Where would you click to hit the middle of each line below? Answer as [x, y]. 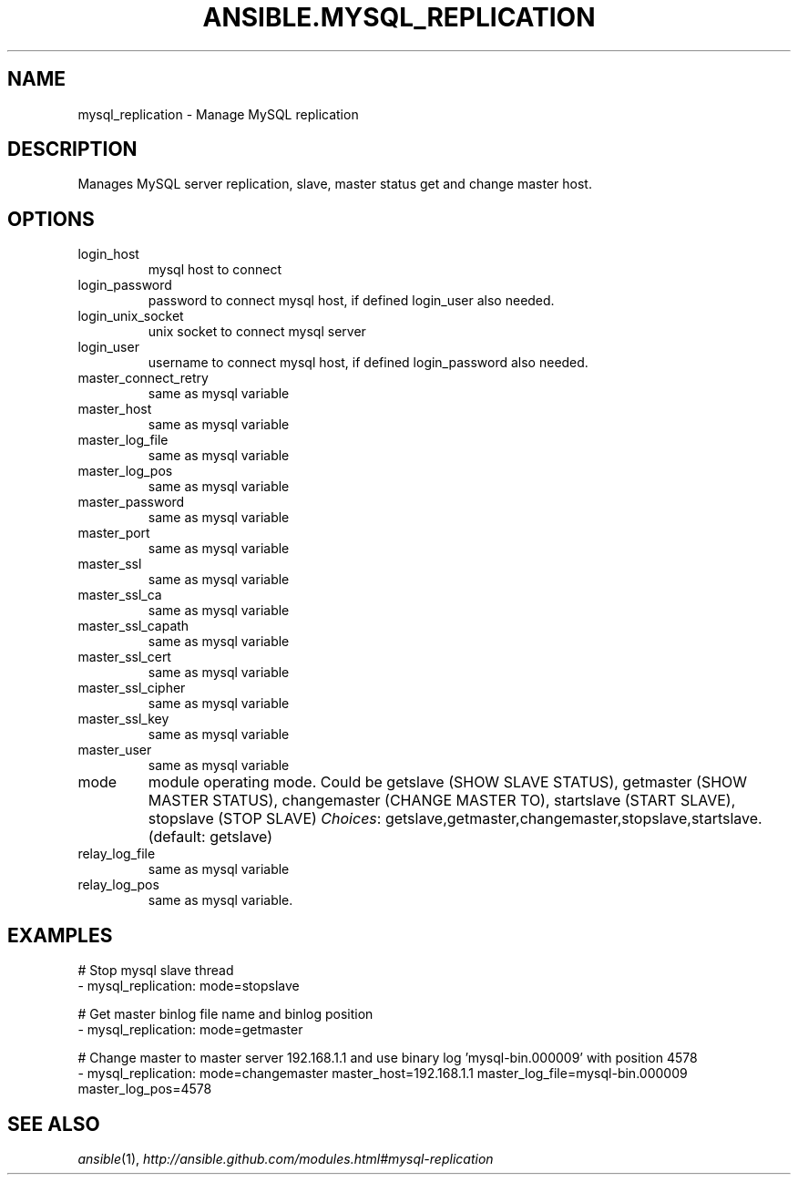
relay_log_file [117, 854]
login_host [108, 254]
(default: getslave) [210, 837]
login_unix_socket [131, 316]
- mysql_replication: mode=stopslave [189, 986]
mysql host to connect [215, 270]
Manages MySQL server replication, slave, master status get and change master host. [335, 184]
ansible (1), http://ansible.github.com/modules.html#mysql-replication [286, 1158]
